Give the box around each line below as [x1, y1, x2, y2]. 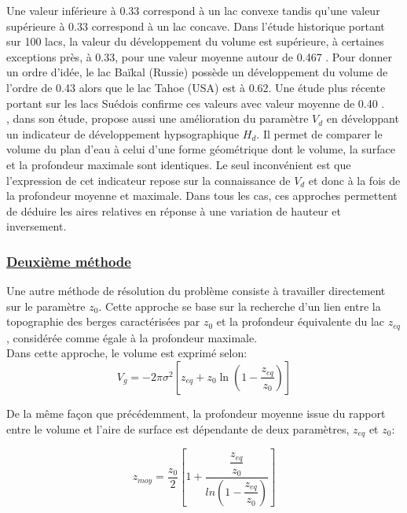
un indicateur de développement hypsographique [6, 125, 240, 142]
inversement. [6, 218, 67, 234]
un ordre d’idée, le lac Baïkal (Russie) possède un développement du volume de [6, 64, 388, 80]
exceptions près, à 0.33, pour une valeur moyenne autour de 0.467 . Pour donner [6, 48, 392, 65]
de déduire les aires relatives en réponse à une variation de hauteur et [6, 202, 341, 219]
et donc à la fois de [308, 172, 401, 188]
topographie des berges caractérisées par [6, 313, 200, 330]
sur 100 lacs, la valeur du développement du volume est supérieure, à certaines [6, 33, 384, 50]
